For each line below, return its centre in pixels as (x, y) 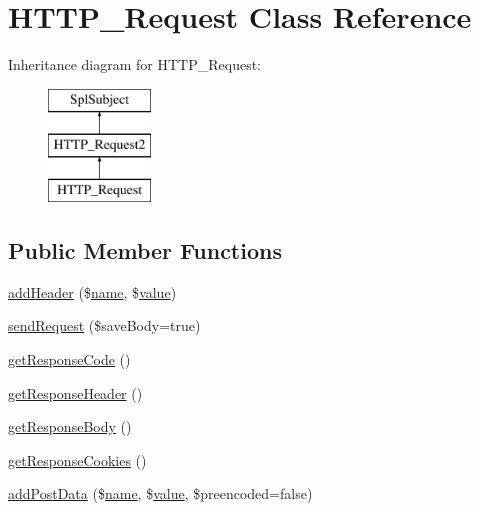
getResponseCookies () (77, 459)
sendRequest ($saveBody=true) (104, 325)
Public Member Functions (145, 250)
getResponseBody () (70, 426)
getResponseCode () (69, 359)
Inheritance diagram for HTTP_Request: (134, 64)
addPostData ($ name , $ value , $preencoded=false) (160, 493)
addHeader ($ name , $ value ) (92, 291)
